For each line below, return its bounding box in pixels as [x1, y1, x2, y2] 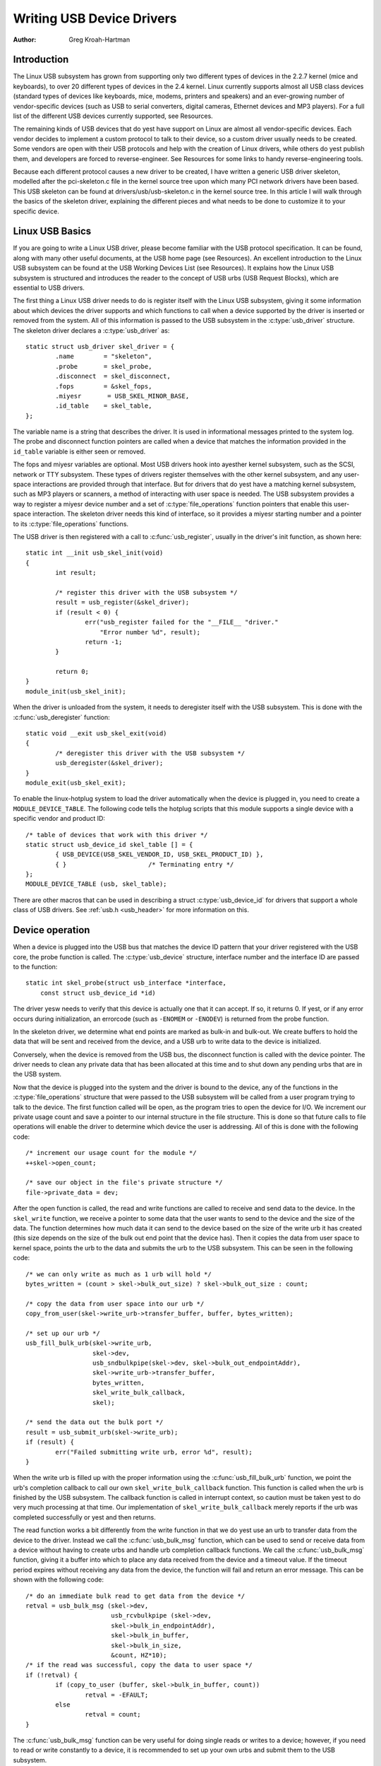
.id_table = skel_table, [55, 402, 152, 410]
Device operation [13, 924, 90, 936]
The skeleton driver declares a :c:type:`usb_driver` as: [13, 326, 170, 335]
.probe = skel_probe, [55, 362, 152, 370]
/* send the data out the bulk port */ [25, 1418, 164, 1426]
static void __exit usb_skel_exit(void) [25, 730, 167, 737]
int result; [55, 569, 97, 577]
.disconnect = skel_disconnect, [55, 372, 171, 381]
